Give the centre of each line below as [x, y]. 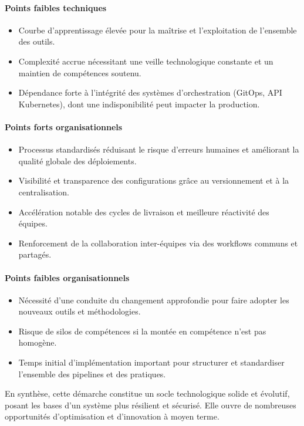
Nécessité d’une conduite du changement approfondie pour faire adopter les [154, 300]
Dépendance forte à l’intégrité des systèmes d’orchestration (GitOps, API [150, 92]
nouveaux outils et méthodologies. [80, 311]
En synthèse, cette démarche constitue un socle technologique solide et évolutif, [147, 393]
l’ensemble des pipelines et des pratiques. [92, 373]
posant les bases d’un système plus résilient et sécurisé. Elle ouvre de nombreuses [151, 405]
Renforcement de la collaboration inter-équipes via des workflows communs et [158, 243]
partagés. [35, 254]
